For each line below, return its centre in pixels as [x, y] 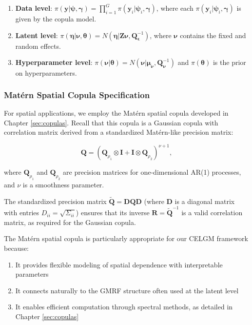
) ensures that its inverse [113, 213]
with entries [22, 213]
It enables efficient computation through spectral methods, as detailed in [124, 307]
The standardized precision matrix [55, 201]
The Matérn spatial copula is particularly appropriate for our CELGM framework [126, 238]
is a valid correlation [212, 213]
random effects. [38, 46]
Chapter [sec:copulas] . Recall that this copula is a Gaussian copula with [111, 122]
